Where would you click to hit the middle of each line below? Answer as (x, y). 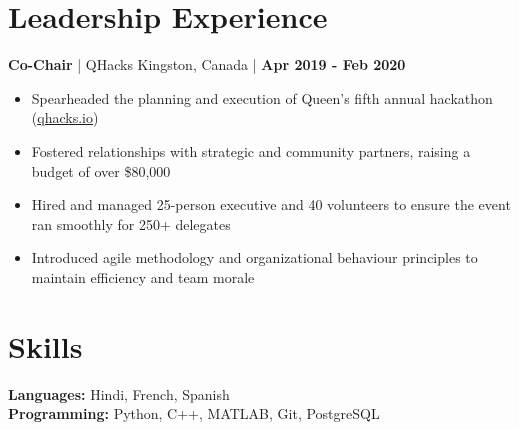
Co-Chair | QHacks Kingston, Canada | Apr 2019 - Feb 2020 (207, 64)
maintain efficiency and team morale (143, 276)
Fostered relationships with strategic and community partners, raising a (251, 150)
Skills (45, 345)
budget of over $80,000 (101, 170)
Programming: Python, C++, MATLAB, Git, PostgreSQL (194, 413)
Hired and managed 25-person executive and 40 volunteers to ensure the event (271, 204)
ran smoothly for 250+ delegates (131, 223)
